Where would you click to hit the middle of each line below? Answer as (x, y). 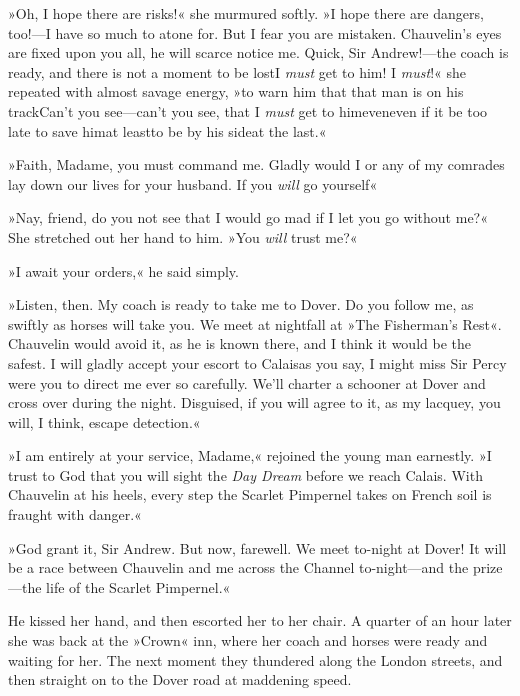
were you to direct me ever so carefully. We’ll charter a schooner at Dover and (247, 382)
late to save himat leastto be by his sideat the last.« (167, 130)
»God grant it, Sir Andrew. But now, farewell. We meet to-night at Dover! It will (257, 547)
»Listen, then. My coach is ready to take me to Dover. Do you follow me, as (241, 304)
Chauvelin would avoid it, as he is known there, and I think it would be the (239, 343)
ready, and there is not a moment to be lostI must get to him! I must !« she (237, 71)
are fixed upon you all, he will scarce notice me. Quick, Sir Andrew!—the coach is (258, 52)
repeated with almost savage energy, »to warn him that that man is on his (236, 91)
